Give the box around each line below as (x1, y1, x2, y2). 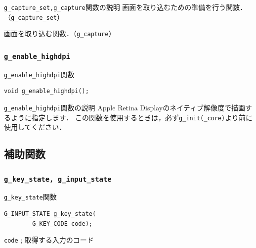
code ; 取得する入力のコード (4, 235, 94, 245)
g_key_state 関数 (4, 192, 57, 202)
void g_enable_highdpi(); (4, 88, 89, 95)
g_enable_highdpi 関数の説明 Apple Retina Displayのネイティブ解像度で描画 (4, 102, 246, 112)
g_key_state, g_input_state (4, 175, 112, 183)
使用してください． (4, 122, 66, 132)
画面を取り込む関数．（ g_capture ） (4, 28, 116, 39)
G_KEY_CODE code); (32, 220, 92, 227)
